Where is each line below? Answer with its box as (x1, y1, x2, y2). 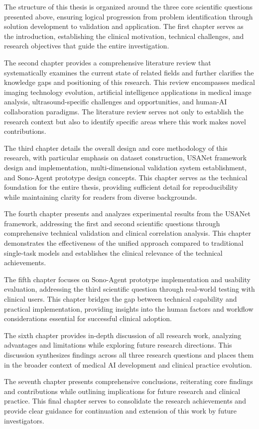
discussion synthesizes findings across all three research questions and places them (4, 350, 254, 360)
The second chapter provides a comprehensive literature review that (4, 57, 211, 67)
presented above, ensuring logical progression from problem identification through (4, 11, 253, 21)
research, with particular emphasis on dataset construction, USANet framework (4, 152, 247, 163)
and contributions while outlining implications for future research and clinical (4, 386, 241, 396)
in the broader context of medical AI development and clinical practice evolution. (4, 359, 252, 370)
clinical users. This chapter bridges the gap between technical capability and (4, 294, 237, 304)
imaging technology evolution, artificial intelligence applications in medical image (4, 86, 252, 97)
